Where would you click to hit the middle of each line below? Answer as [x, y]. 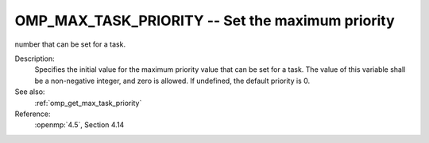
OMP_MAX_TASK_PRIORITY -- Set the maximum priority [205, 21]
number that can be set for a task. [70, 44]
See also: [30, 92]
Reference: [33, 114]
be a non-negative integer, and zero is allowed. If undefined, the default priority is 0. [172, 81]
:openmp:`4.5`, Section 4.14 [79, 125]
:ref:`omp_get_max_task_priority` [88, 103]
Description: [35, 58]
